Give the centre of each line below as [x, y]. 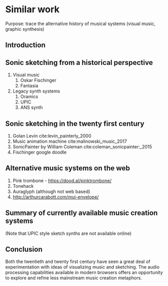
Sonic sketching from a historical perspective [79, 62]
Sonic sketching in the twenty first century [75, 124]
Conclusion [24, 249]
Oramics [29, 97]
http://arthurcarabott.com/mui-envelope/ [56, 197]
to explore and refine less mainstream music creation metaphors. [74, 278]
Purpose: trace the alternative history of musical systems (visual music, [80, 24]
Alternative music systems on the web [68, 168]
